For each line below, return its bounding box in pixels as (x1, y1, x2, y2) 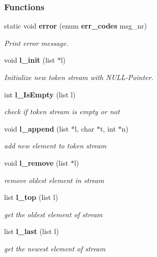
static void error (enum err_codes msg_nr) (4, 20, 147, 31)
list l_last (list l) (4, 226, 59, 237)
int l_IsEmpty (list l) (4, 89, 76, 99)
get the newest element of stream (4, 243, 106, 253)
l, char (74, 123, 95, 134)
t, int (100, 123, 116, 134)
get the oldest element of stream (4, 209, 103, 219)
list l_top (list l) (4, 192, 58, 202)
